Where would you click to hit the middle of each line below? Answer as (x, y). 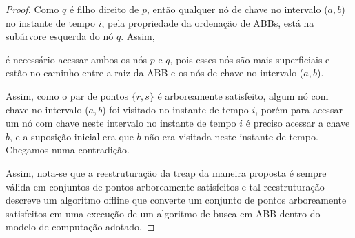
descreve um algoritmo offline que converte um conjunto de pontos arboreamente (176, 200)
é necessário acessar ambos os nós (77, 59)
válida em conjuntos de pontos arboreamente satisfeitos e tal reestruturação (165, 186)
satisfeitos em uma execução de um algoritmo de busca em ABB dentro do (163, 213)
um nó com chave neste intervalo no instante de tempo (121, 123)
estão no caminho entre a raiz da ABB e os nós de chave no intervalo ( (155, 73)
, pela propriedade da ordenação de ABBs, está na (208, 22)
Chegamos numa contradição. (68, 150)
